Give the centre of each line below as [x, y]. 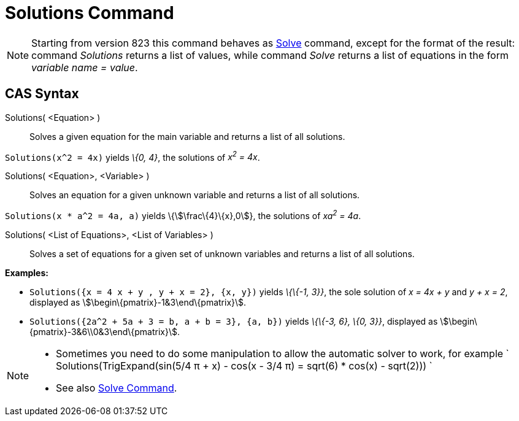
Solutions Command [90, 13]
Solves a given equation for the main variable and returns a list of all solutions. [187, 136]
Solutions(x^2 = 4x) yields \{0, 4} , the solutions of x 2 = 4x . [133, 156]
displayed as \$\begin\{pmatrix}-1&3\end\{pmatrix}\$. [138, 302]
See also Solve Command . [117, 388]
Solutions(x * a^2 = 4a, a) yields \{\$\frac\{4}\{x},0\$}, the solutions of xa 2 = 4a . [183, 215]
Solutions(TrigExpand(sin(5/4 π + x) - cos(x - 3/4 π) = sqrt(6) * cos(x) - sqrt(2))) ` [244, 365]
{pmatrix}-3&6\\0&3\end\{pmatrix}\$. [105, 331]
